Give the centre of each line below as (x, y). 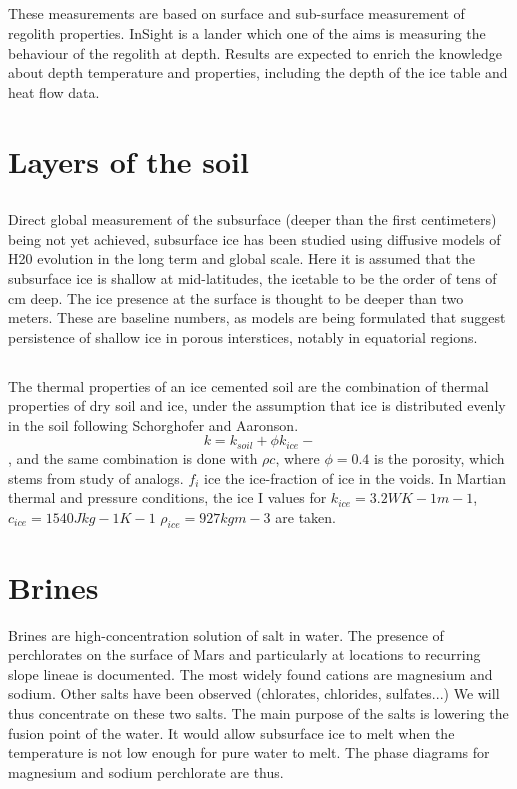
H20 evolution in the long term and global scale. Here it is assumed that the (242, 258)
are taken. (305, 516)
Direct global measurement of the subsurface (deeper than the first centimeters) (252, 219)
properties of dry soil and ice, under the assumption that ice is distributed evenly (257, 405)
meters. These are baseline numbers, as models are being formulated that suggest (257, 317)
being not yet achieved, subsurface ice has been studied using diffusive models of (254, 238)
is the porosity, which (439, 457)
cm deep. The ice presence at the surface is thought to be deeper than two (236, 297)
